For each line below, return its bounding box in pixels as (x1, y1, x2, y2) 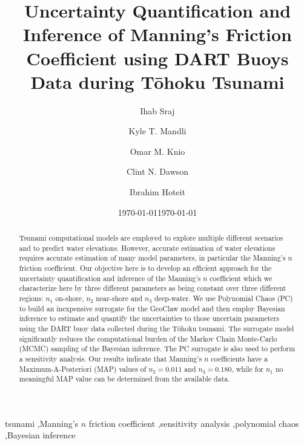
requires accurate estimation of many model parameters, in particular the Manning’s (19, 253, 286, 263)
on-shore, (55, 293, 84, 303)
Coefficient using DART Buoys (26, 45, 289, 70)
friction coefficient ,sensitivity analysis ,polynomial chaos (88, 417, 299, 429)
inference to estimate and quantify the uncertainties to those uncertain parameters (19, 313, 279, 323)
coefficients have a (211, 353, 268, 363)
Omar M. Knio (130, 145, 185, 157)
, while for (231, 363, 263, 374)
